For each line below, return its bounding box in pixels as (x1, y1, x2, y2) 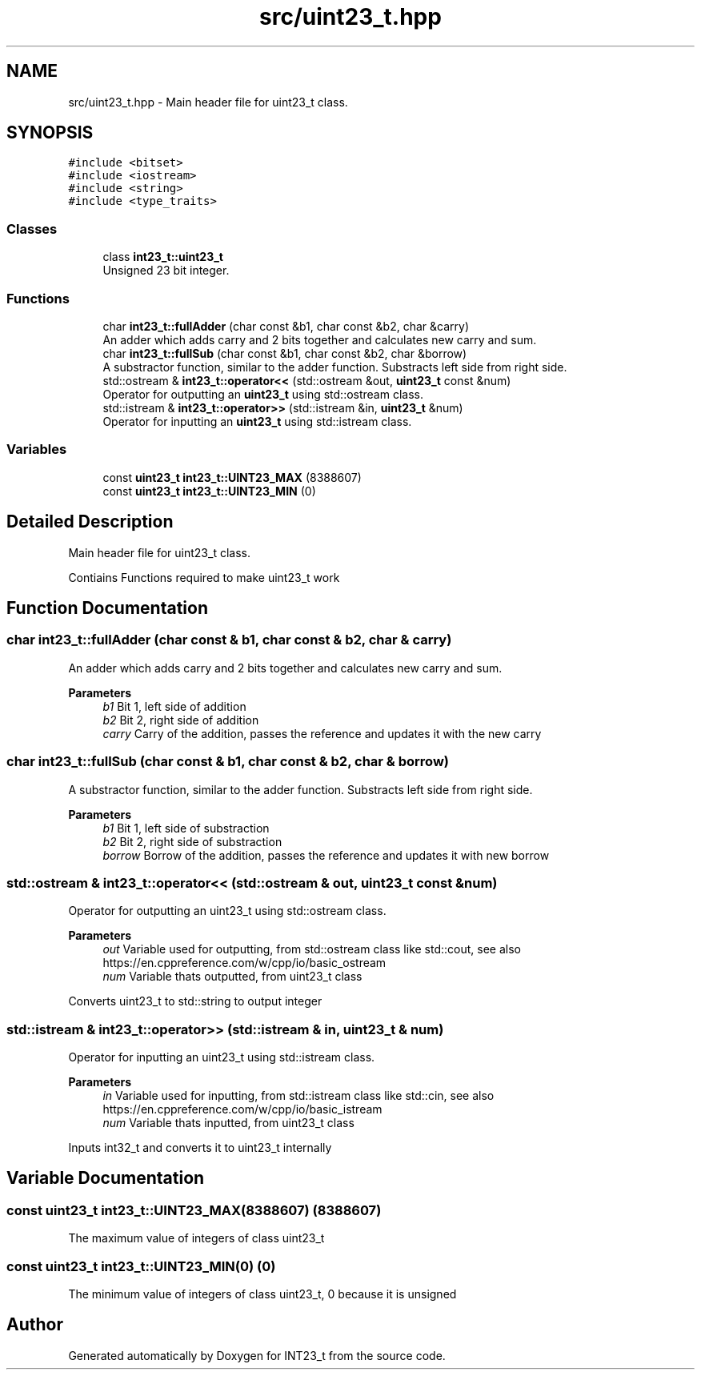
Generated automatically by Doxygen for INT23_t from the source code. (68, 1348, 446, 1362)
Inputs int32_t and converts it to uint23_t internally (68, 1141, 332, 1154)
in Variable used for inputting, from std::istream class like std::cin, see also (102, 1089, 495, 1102)
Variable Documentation (6, 1168, 205, 1189)
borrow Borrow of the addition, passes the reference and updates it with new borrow (102, 848, 550, 862)
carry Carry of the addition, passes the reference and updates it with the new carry (102, 726, 542, 740)
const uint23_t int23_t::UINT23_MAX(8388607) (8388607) (6, 1201, 382, 1218)
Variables (6, 441, 67, 458)
